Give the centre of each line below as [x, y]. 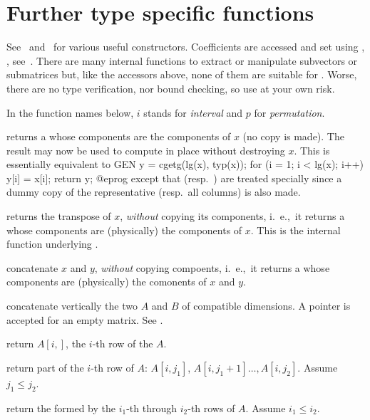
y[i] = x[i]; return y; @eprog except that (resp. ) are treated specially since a [174, 178]
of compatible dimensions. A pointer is [266, 306]
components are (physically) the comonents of [107, 282]
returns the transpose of [59, 216]
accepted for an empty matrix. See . [85, 319]
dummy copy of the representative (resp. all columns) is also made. [154, 192]
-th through [152, 408]
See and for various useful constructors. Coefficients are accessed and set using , [186, 47]
